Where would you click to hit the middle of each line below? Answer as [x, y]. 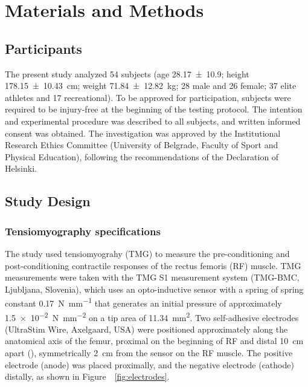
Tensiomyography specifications [83, 231]
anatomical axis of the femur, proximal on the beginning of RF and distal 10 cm [154, 341]
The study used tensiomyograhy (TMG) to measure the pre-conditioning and [147, 253]
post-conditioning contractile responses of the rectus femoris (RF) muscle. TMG [153, 265]
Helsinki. [21, 168]
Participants [43, 48]
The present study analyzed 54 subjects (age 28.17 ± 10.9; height [127, 73]
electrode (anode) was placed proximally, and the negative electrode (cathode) [149, 364]
